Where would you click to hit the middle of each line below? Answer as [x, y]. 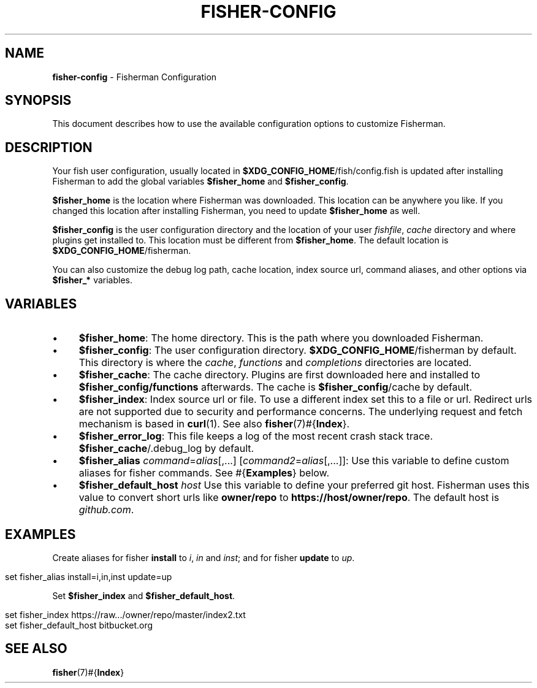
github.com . [106, 510]
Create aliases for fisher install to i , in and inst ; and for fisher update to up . [204, 557]
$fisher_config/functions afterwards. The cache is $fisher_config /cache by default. [276, 387]
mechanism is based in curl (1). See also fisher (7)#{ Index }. [214, 424]
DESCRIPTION [49, 147]
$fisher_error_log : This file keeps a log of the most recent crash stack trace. [256, 436]
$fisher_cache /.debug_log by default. [166, 449]
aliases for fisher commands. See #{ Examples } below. [204, 473]
